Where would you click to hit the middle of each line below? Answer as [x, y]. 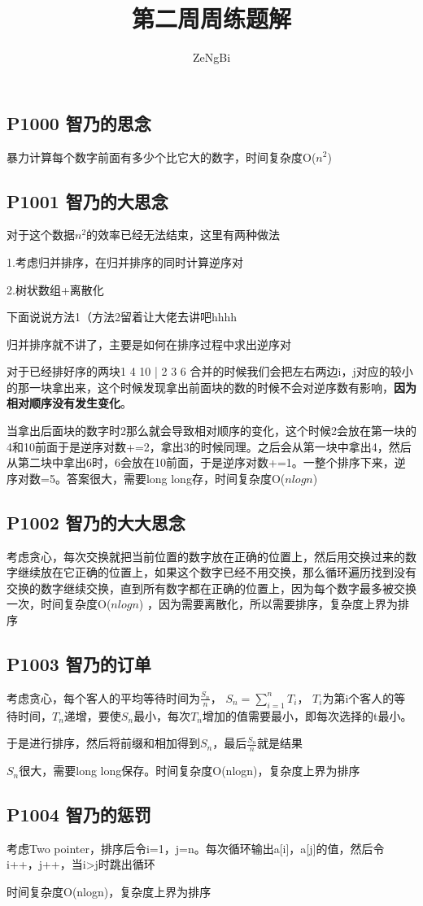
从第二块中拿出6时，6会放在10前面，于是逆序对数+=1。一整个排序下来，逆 [206, 462]
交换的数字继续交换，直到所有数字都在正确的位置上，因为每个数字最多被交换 [211, 588]
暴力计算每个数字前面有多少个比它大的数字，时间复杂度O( [161, 157]
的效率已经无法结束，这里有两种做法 [183, 235]
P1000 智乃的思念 [79, 122]
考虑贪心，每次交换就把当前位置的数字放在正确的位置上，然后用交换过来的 [206, 556]
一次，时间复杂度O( [59, 604]
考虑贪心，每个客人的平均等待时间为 [103, 697]
